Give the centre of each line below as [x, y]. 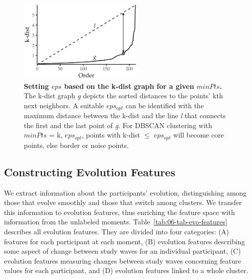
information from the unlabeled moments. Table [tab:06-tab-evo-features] [116, 222]
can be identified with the [165, 105]
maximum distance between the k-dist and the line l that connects [125, 115]
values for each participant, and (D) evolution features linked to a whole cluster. [126, 270]
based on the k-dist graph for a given [129, 86]
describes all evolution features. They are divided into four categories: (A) [117, 232]
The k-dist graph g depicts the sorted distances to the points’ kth [124, 96]
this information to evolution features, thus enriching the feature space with [120, 212]
